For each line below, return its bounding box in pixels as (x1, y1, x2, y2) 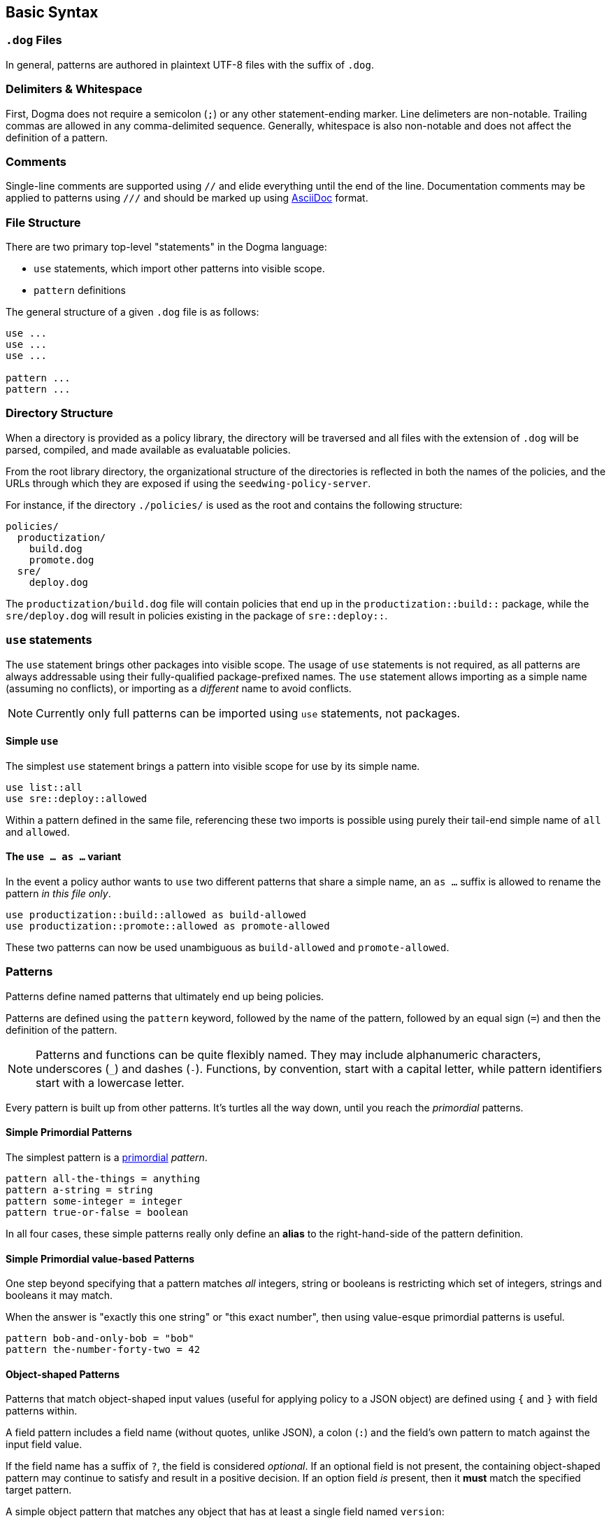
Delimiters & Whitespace (6, 82, 143, 97)
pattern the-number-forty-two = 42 (6, 1344, 201, 1356)
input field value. (6, 1438, 82, 1451)
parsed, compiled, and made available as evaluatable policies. (6, 443, 291, 456)
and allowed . (6, 825, 70, 838)
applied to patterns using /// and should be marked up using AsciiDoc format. (6, 192, 368, 204)
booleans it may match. (6, 1289, 113, 1302)
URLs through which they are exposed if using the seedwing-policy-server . (6, 477, 371, 489)
